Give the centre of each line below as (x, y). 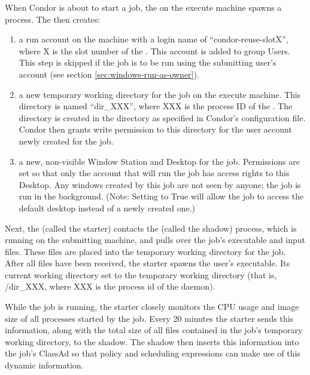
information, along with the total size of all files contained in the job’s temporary (154, 330)
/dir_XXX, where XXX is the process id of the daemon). (110, 286)
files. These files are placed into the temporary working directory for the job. (145, 251)
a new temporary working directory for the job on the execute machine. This (160, 94)
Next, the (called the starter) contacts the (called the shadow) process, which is (151, 228)
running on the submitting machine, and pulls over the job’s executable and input (155, 240)
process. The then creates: (53, 19)
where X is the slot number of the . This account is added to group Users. (154, 50)
